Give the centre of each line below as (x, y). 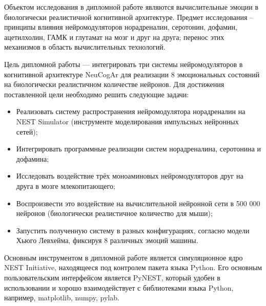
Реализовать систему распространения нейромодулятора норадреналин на (131, 111)
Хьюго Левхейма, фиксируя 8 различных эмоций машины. (107, 240)
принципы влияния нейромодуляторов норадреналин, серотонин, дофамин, (121, 27)
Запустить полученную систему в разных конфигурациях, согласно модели (133, 230)
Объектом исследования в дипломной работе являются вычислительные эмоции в (131, 7)
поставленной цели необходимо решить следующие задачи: (97, 94)
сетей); (27, 131)
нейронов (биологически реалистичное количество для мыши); (114, 213)
